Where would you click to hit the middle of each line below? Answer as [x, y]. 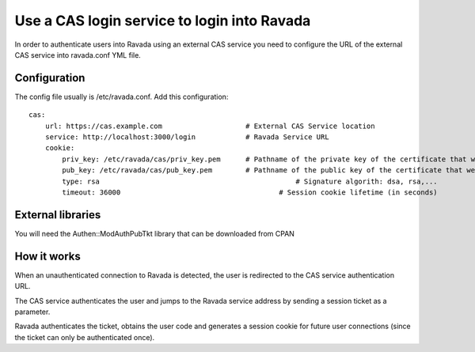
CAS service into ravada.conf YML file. [78, 55]
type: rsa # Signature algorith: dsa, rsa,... [250, 181]
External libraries [58, 215]
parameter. [32, 312]
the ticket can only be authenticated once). [85, 337]
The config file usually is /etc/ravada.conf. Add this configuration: [122, 97]
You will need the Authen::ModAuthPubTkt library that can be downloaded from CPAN [154, 233]
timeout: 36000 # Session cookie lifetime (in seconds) [250, 192]
